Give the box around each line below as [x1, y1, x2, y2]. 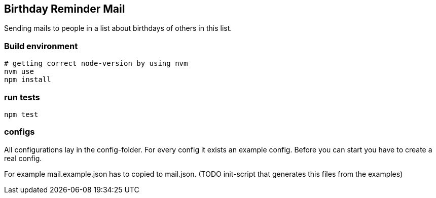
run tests [4, 92, 40, 102]
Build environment [4, 41, 78, 51]
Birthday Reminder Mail [4, 3, 125, 15]
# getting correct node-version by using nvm [4, 59, 188, 68]
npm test [4, 110, 39, 118]
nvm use [4, 67, 34, 76]
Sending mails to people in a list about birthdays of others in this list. [4, 24, 232, 33]
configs [4, 127, 35, 137]
